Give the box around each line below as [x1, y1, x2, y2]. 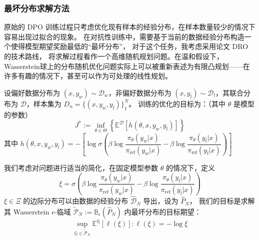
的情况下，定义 [165, 162, 215, 172]
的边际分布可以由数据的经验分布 [23, 195, 128, 206]
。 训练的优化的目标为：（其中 [128, 98, 225, 108]
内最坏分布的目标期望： [124, 206, 201, 216]
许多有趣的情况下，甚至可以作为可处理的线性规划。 [4, 70, 172, 81]
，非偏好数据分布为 [108, 87, 171, 97]
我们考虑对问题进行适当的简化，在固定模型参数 [4, 162, 158, 172]
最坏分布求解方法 [4, 1, 69, 14]
